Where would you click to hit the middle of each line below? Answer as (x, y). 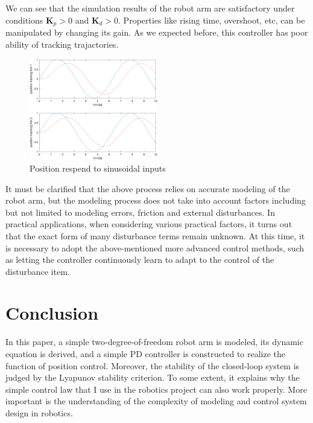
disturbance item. (38, 271)
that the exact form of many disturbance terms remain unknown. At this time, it (155, 235)
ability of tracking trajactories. (62, 44)
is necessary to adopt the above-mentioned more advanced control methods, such (155, 247)
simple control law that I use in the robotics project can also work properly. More (156, 389)
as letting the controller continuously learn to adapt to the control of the (140, 260)
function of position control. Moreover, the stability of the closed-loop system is (153, 365)
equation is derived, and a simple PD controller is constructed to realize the (146, 354)
